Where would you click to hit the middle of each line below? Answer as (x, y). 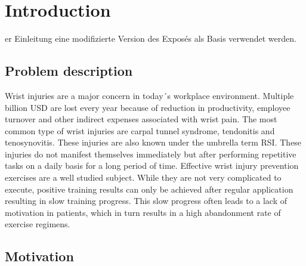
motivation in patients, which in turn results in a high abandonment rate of (143, 212)
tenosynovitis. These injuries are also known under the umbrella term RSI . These (153, 142)
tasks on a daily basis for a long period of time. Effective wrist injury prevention (152, 166)
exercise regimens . (38, 224)
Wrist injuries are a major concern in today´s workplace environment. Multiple (149, 95)
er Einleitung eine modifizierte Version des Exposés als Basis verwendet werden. (151, 38)
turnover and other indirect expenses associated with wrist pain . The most (141, 119)
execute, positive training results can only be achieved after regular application (149, 189)
